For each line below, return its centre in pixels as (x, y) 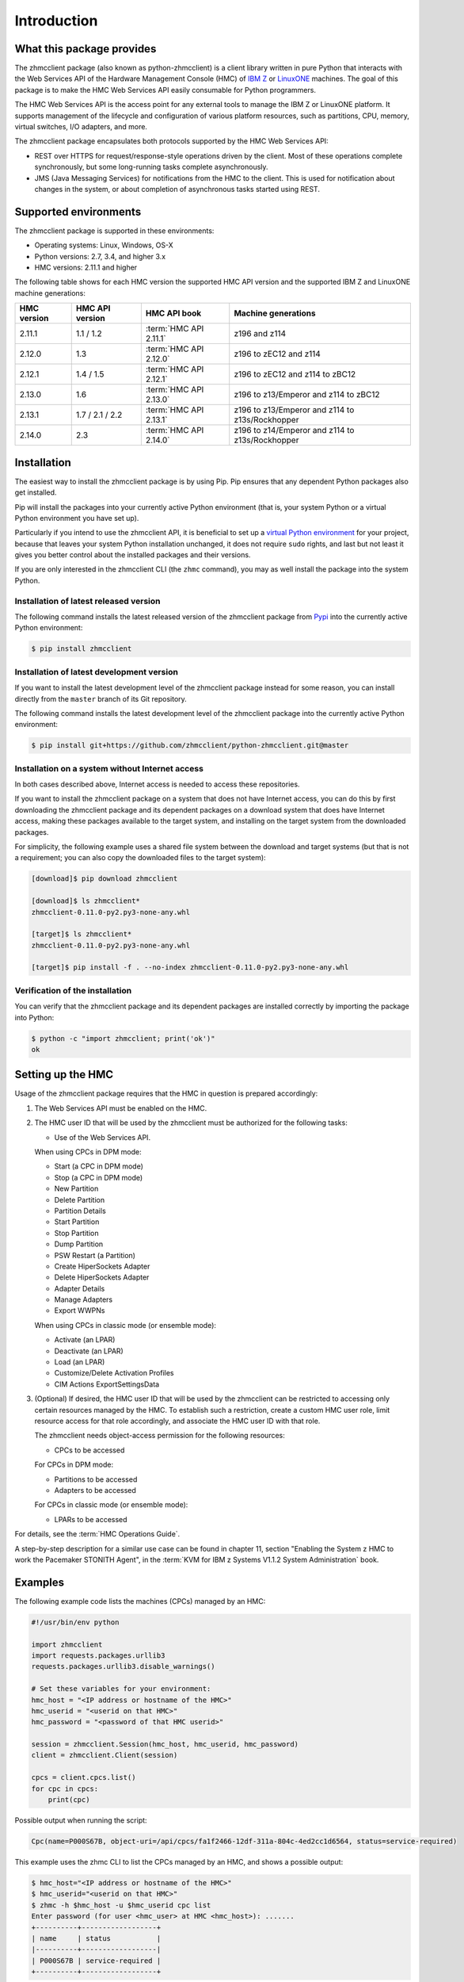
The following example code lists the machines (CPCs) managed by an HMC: (140, 1601)
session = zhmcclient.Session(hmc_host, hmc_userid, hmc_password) (165, 1745)
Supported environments (78, 211)
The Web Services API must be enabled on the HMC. (121, 1108)
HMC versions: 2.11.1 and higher (86, 268)
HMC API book (173, 313)
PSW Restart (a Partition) (95, 1255)
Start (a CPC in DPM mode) (99, 1166)
